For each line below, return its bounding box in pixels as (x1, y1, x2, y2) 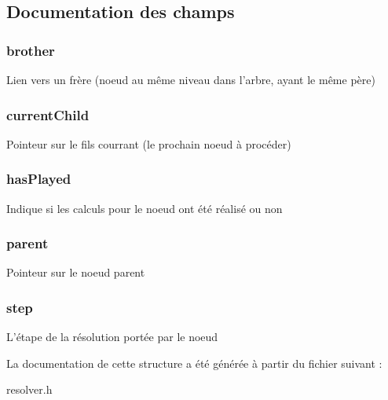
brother (6, 40, 55, 60)
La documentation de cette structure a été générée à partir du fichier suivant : (6, 354, 383, 371)
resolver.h (6, 381, 53, 398)
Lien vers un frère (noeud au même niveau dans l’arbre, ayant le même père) (6, 72, 375, 87)
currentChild (6, 105, 90, 124)
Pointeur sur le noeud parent (6, 264, 145, 281)
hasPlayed (6, 169, 71, 189)
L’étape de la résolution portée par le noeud (6, 328, 218, 345)
